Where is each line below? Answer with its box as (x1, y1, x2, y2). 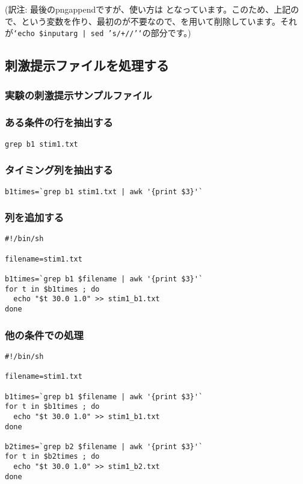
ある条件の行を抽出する (5, 115, 113, 130)
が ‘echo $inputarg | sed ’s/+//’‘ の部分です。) (5, 26, 191, 39)
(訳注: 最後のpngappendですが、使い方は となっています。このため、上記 (5, 3, 291, 15)
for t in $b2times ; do (5, 452, 100, 461)
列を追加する (5, 210, 64, 225)
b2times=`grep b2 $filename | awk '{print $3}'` (5, 442, 203, 451)
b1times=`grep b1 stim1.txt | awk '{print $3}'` (5, 187, 203, 196)
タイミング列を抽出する (5, 162, 113, 177)
